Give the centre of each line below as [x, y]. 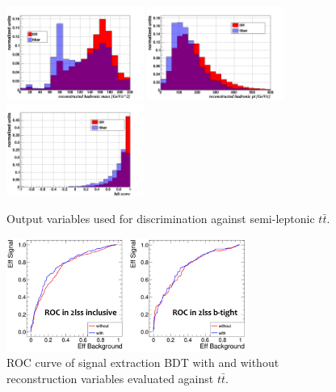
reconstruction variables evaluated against [110, 378]
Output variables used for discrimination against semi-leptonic [161, 219]
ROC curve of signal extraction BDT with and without [143, 362]
